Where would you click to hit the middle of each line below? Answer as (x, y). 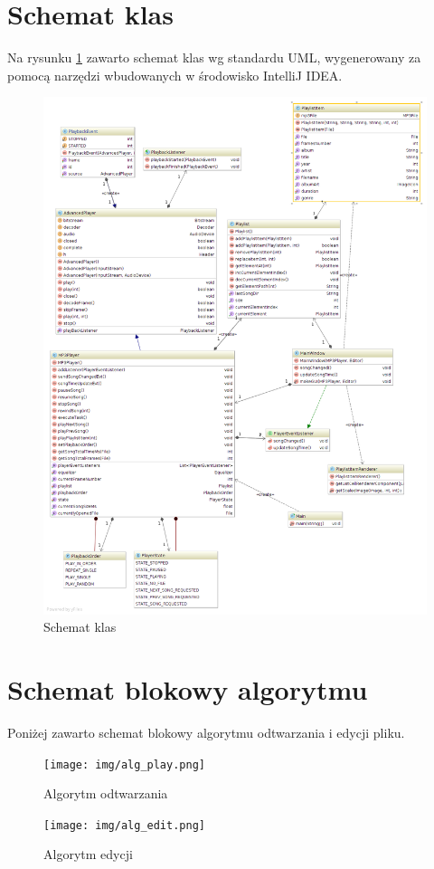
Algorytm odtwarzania (106, 793)
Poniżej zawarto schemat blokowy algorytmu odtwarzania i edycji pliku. (206, 732)
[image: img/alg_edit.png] (124, 825)
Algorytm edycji (88, 854)
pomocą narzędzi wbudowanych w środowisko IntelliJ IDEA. (175, 75)
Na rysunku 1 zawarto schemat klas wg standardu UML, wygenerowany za (214, 57)
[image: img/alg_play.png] (124, 764)
